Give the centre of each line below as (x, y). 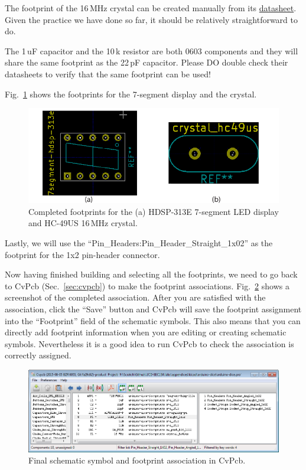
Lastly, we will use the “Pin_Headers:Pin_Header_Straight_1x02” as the (139, 243)
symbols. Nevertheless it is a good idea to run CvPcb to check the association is (149, 343)
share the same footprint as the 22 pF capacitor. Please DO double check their (147, 62)
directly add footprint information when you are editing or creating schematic (146, 332)
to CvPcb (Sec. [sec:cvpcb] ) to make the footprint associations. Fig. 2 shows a (147, 285)
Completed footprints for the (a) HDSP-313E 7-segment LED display (154, 211)
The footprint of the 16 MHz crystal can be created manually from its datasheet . (151, 8)
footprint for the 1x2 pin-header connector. (82, 254)
